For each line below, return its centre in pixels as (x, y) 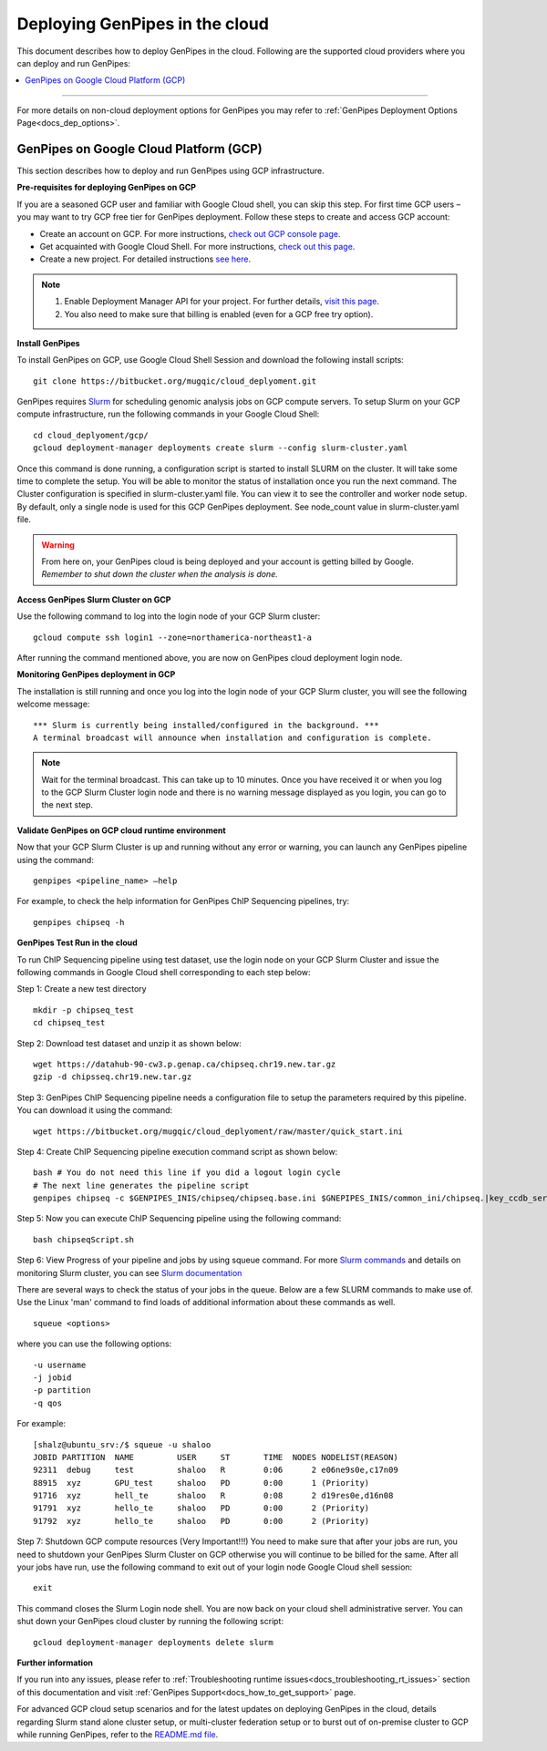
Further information (55, 1663)
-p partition (62, 1390)
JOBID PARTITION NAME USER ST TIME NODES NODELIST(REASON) (216, 1457)
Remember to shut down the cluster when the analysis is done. (160, 574)
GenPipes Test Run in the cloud (77, 942)
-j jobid (52, 1377)
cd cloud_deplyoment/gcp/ (91, 435)
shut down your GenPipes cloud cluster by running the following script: (150, 1622)
